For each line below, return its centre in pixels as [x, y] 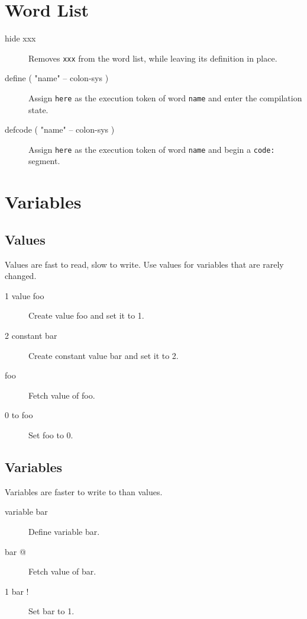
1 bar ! [17, 591]
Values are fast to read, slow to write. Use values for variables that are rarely [144, 264]
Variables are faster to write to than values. [84, 491]
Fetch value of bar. [62, 571]
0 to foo [19, 415]
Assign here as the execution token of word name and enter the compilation [165, 97]
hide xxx [20, 38]
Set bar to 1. [51, 611]
